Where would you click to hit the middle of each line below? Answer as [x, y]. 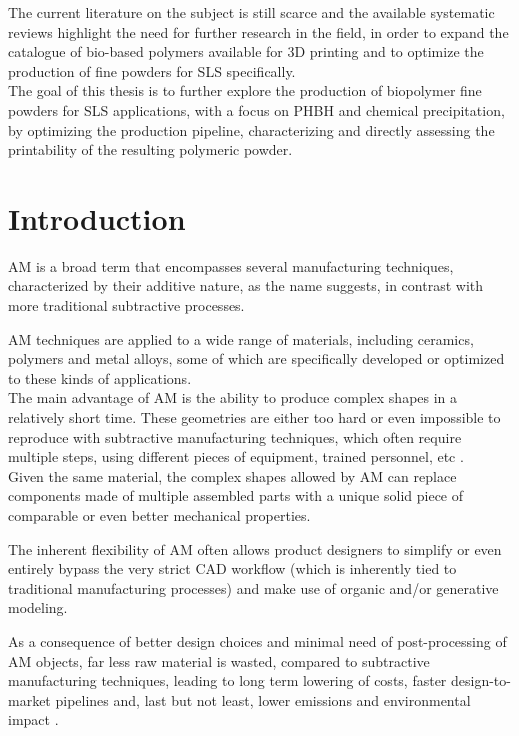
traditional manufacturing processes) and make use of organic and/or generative [253, 587]
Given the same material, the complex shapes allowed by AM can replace [232, 475]
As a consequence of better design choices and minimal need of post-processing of [257, 640]
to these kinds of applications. [100, 377]
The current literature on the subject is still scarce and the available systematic [251, 12]
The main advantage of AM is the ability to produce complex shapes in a [233, 397]
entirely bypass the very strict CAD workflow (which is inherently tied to [232, 568]
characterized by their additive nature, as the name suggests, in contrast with [246, 285]
